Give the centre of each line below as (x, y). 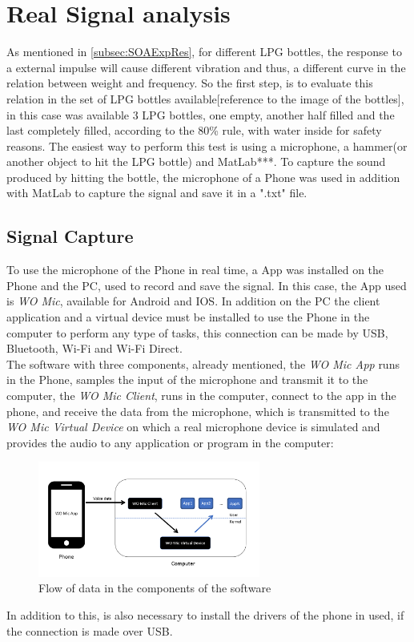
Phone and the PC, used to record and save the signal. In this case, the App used (207, 285)
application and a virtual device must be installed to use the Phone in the (188, 317)
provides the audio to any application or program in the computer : (170, 442)
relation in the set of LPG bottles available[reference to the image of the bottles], (205, 98)
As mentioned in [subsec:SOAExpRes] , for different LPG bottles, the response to (204, 52)
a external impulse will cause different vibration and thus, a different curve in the (206, 67)
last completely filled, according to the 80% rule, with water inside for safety (194, 130)
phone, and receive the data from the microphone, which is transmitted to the (198, 411)
